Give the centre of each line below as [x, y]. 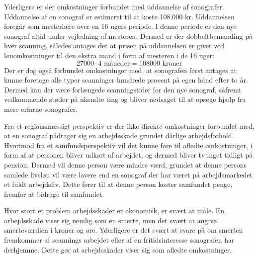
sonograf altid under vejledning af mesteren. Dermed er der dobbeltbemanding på [128, 36]
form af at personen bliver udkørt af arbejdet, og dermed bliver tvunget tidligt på [129, 155]
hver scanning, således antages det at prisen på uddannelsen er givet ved [114, 45]
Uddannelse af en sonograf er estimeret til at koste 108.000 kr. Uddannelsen [119, 16]
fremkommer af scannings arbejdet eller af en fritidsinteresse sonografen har [119, 240]
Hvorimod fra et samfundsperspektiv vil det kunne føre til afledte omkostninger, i [128, 145]
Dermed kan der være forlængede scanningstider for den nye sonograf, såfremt [123, 89]
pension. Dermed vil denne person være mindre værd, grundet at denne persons [126, 164]
